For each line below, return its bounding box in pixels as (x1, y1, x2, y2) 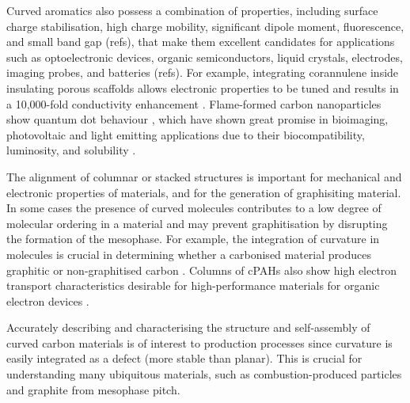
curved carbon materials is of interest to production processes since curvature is (6, 334, 393, 351)
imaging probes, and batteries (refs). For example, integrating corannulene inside (6, 64, 399, 81)
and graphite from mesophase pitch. (6, 381, 180, 397)
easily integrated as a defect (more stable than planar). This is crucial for (6, 350, 363, 367)
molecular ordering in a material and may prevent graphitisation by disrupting (6, 215, 388, 231)
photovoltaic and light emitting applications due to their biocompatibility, (6, 126, 365, 143)
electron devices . (6, 292, 89, 309)
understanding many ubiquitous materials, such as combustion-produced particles (6, 366, 402, 382)
